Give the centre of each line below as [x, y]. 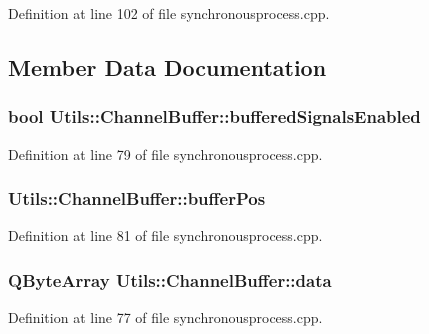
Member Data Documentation [167, 66]
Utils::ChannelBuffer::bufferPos [137, 198]
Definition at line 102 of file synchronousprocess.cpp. [169, 13]
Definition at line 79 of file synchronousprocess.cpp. [165, 153]
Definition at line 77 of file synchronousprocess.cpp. [165, 317]
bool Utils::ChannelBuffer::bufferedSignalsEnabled [214, 116]
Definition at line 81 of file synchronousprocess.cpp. [165, 235]
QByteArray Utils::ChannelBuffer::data [170, 279]
